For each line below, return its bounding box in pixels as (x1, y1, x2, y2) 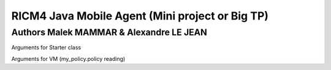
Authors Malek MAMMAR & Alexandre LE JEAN (11, 27, 208, 38)
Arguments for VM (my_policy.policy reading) (11, 55, 126, 62)
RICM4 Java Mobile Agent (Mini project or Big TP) (11, 9, 269, 23)
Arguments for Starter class (11, 44, 82, 51)
